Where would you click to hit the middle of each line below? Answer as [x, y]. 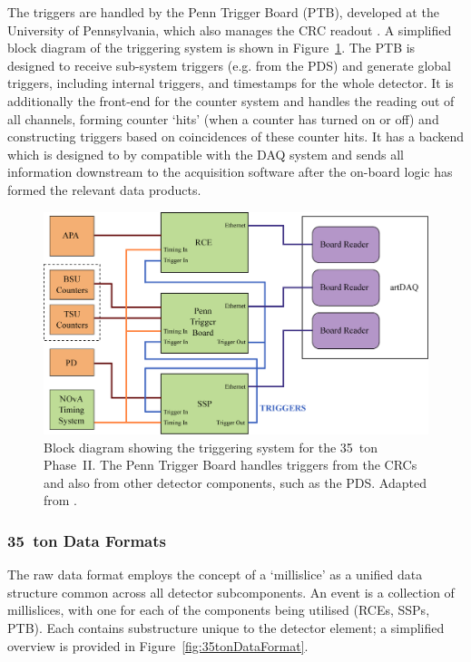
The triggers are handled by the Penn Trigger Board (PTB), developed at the [223, 12]
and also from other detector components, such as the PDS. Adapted [235, 482]
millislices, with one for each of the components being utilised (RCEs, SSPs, [219, 610]
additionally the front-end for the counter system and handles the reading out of [231, 100]
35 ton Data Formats [87, 540]
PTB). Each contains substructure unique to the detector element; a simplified [226, 628]
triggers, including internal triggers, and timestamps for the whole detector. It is [231, 83]
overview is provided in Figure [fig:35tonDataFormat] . [158, 645]
